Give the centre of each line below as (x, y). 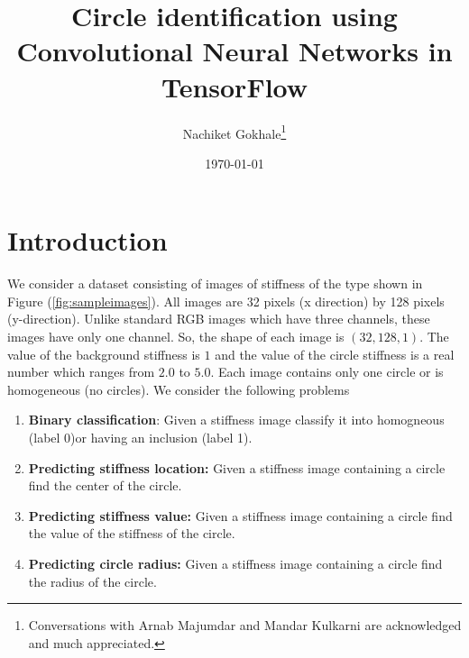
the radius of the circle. (92, 581)
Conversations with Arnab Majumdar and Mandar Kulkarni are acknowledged (245, 625)
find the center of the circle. (105, 485)
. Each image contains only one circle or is (327, 372)
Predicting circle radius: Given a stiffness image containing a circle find (235, 563)
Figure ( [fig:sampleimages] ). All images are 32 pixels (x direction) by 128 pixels (226, 301)
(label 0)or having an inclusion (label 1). (140, 438)
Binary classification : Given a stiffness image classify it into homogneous (236, 420)
